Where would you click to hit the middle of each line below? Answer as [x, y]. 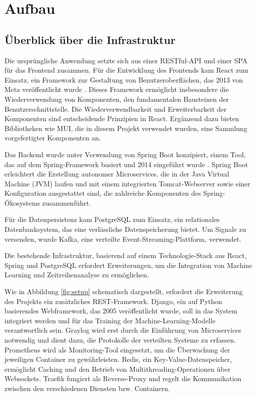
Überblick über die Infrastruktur [90, 39]
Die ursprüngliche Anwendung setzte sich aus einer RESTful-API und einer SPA [126, 60]
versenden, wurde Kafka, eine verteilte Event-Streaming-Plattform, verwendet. [123, 239]
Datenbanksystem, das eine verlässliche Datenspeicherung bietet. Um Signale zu [125, 229]
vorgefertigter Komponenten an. [53, 138]
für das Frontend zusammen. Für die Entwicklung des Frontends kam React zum [127, 70]
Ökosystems [22, 202]
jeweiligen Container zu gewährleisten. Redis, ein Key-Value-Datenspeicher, [118, 359]
